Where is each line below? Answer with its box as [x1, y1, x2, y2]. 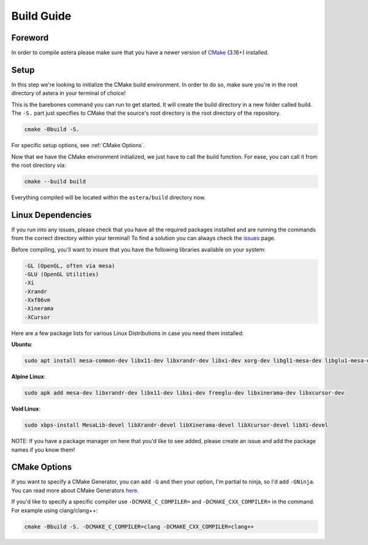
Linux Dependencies [11, 209, 92, 220]
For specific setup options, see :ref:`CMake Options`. [11, 142, 145, 149]
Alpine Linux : [11, 373, 46, 381]
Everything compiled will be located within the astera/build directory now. [11, 193, 206, 201]
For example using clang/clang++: [11, 506, 98, 514]
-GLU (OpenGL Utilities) [24, 271, 99, 277]
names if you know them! [11, 446, 75, 454]
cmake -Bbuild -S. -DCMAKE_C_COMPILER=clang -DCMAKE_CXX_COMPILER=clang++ [24, 523, 255, 530]
